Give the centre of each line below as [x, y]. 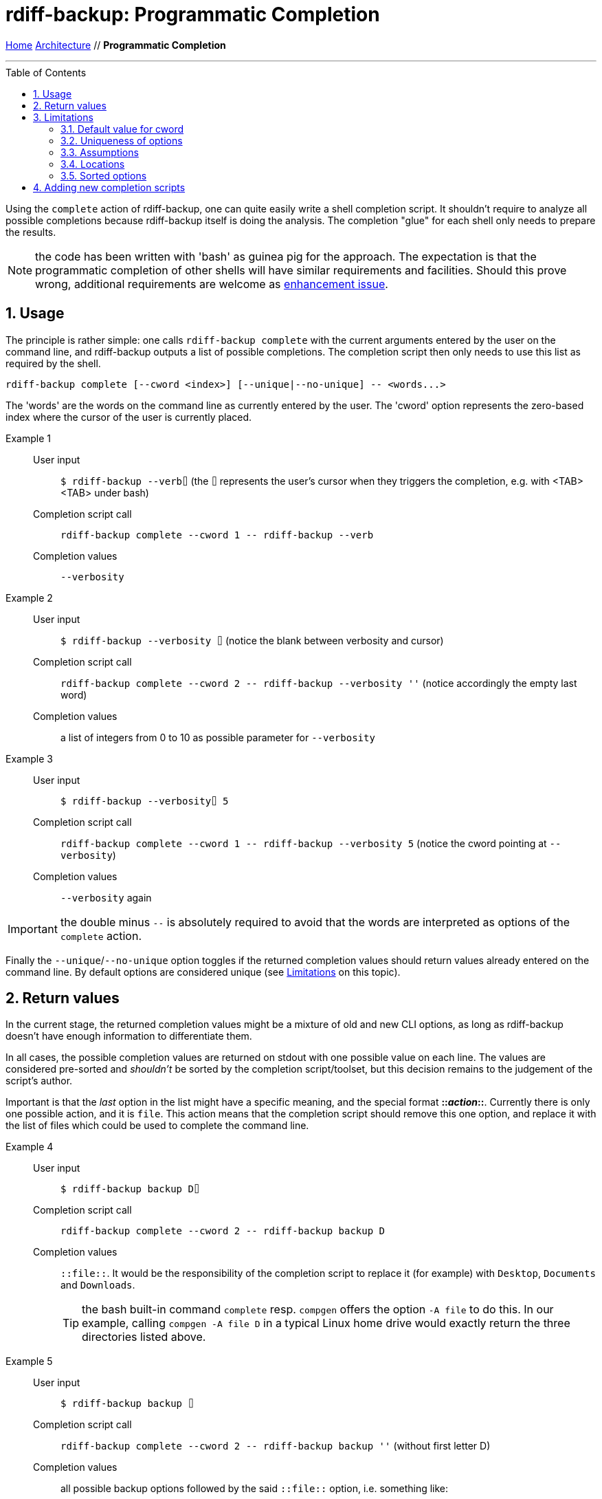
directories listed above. [144, 1337]
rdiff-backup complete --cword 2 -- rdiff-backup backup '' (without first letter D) [276, 1446]
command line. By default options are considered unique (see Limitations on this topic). [203, 972]
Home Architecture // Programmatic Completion [116, 45]
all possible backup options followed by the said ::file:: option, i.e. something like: [255, 1489]
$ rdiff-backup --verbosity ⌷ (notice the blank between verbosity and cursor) [252, 640]
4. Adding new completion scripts [109, 187]
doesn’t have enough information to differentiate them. [129, 1036]
